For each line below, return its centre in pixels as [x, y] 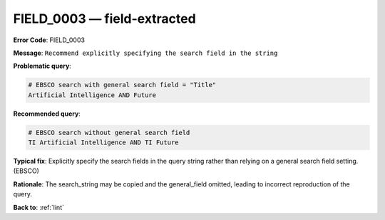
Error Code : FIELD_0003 [49, 40]
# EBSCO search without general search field [109, 132]
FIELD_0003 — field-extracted [104, 19]
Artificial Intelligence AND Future [92, 95]
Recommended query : [47, 114]
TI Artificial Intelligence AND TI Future [103, 142]
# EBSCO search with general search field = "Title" [122, 85]
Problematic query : [42, 66]
